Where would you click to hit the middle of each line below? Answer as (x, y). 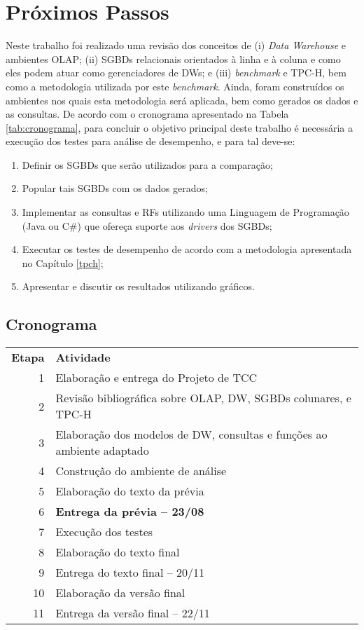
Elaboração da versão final (120, 593)
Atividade (83, 357)
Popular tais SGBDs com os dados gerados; (115, 188)
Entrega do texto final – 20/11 (130, 573)
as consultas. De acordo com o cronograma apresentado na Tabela (147, 114)
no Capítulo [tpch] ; (63, 262)
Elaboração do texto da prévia (130, 491)
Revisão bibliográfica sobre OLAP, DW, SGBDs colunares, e (203, 398)
